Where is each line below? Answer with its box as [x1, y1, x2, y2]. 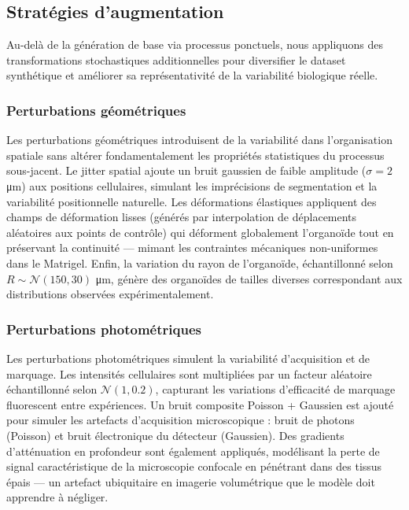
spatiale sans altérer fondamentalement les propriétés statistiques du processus [6, 146, 385, 163]
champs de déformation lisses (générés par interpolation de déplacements [6, 209, 357, 225]
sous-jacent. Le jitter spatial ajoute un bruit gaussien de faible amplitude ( [6, 162, 367, 179]
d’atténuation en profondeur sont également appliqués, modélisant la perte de [6, 442, 380, 459]
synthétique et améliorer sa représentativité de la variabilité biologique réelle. [6, 67, 378, 83]
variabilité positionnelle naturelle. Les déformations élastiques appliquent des [6, 193, 377, 209]
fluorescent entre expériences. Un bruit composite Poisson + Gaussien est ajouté [6, 396, 394, 412]
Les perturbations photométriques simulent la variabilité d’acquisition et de [6, 349, 370, 366]
